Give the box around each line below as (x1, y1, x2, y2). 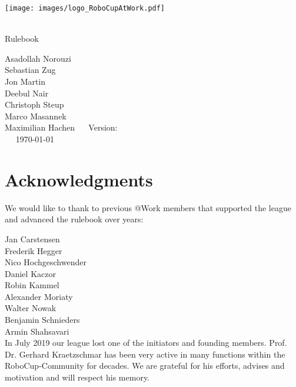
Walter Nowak (5, 302, 56, 314)
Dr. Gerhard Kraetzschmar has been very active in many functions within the (5, 348, 285, 360)
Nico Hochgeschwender (5, 256, 87, 268)
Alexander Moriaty (5, 290, 73, 302)
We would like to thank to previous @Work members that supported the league (5, 201, 291, 213)
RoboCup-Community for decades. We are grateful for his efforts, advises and (5, 359, 285, 372)
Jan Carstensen (5, 232, 60, 245)
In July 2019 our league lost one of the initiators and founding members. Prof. (5, 336, 287, 349)
